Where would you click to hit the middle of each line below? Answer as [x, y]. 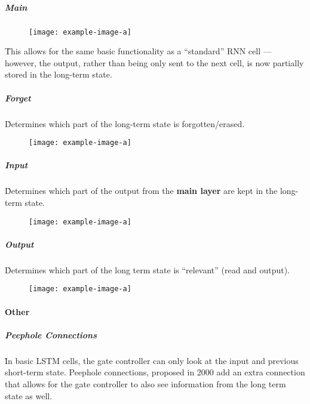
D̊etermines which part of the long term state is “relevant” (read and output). [147, 269]
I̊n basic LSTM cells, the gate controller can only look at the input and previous [152, 360]
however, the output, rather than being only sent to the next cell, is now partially [154, 62]
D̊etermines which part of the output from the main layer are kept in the [141, 191]
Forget [18, 98]
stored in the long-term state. [59, 74]
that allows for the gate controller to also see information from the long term [145, 383]
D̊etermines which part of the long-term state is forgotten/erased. [125, 123]
